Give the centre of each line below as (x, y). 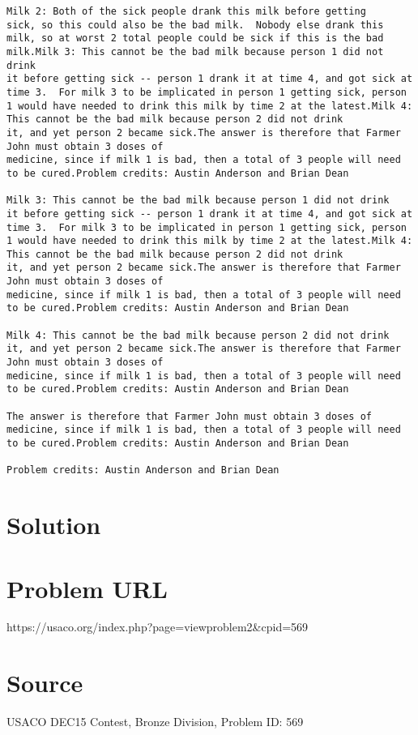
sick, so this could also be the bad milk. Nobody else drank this (195, 25)
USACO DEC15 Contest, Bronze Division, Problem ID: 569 (155, 722)
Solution (54, 525)
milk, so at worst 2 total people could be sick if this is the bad (195, 38)
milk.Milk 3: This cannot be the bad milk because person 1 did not (195, 51)
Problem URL (87, 588)
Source (45, 683)
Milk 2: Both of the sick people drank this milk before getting (186, 11)
